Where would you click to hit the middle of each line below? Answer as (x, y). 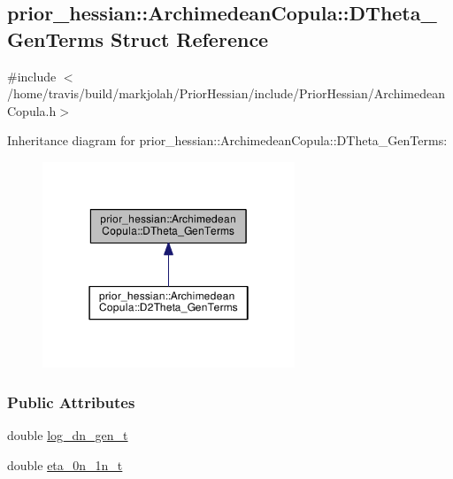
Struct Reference (189, 39)
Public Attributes (71, 402)
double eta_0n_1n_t (65, 464)
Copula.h (32, 110)
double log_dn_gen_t (68, 435)
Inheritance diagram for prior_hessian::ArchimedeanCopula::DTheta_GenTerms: (227, 140)
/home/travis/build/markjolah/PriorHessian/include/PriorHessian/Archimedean (226, 93)
